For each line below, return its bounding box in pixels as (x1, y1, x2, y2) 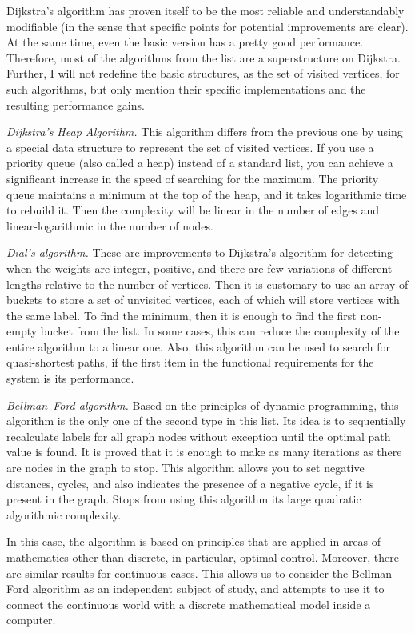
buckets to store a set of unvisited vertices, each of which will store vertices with (6, 291, 400, 308)
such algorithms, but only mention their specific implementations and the (6, 80, 366, 97)
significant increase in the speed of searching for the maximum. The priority (6, 170, 379, 186)
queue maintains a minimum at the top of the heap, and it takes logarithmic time (6, 186, 407, 202)
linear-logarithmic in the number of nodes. (6, 217, 213, 234)
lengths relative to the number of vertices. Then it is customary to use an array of (6, 275, 409, 292)
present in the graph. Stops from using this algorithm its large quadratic (6, 491, 361, 507)
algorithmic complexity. (6, 506, 122, 523)
